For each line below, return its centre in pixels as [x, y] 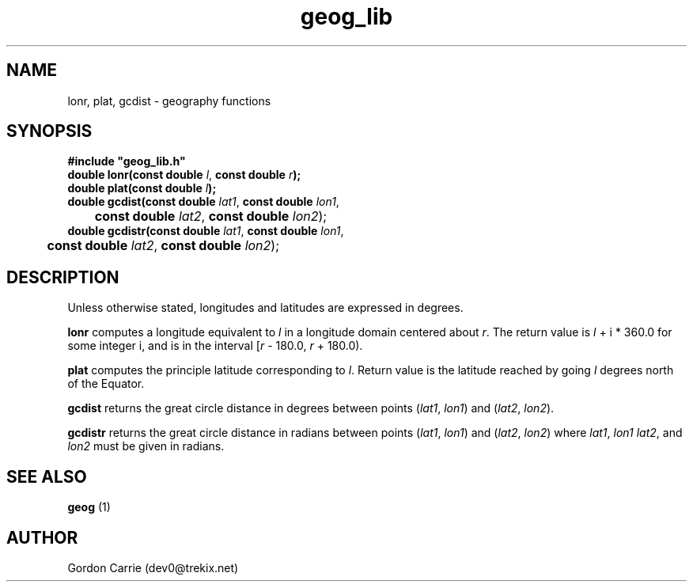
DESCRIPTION [63, 277]
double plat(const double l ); [142, 188]
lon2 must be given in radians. [146, 446]
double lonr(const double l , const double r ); [184, 175]
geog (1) [89, 507]
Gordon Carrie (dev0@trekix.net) [153, 567]
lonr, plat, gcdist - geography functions [169, 101]
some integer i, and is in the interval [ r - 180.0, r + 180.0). [215, 346]
